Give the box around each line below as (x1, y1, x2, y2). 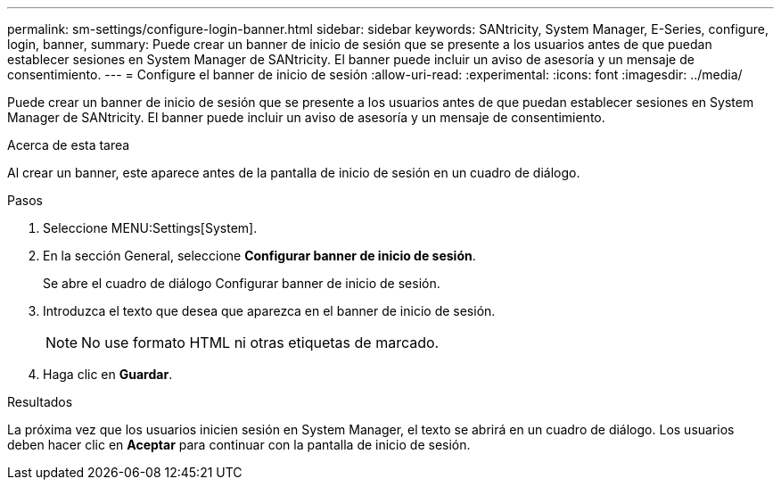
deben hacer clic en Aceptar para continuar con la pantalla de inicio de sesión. (7, 437, 471, 452)
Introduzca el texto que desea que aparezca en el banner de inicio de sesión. (43, 303, 496, 318)
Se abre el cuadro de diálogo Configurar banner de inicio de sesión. (43, 276, 440, 291)
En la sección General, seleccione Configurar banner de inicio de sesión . (43, 248, 476, 263)
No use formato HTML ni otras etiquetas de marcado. (81, 334, 440, 351)
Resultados (7, 394, 73, 409)
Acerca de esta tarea (7, 137, 130, 153)
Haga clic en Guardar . (43, 367, 173, 382)
